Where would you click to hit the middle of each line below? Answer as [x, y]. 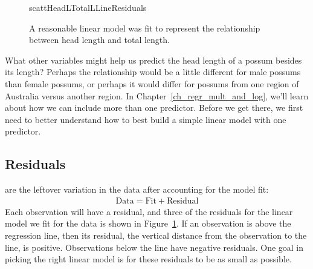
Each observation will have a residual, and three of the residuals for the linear [149, 211]
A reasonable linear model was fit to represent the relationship [145, 28]
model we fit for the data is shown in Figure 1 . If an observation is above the [148, 223]
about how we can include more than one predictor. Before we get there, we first [154, 108]
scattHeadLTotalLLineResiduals [88, 7]
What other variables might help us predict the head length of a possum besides [153, 60]
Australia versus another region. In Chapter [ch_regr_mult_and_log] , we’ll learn [157, 95]
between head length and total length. [99, 40]
